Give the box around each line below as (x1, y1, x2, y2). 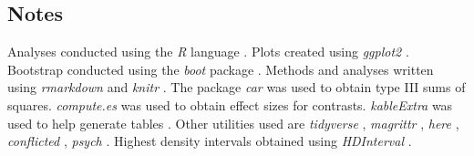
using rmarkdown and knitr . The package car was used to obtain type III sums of (7, 78, 466, 97)
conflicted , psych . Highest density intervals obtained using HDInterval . (7, 131, 412, 151)
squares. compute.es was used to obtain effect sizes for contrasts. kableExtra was (7, 95, 453, 114)
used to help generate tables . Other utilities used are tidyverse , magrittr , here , (7, 113, 459, 132)
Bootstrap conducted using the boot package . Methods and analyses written (7, 59, 434, 78)
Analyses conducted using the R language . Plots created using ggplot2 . (7, 42, 409, 61)
